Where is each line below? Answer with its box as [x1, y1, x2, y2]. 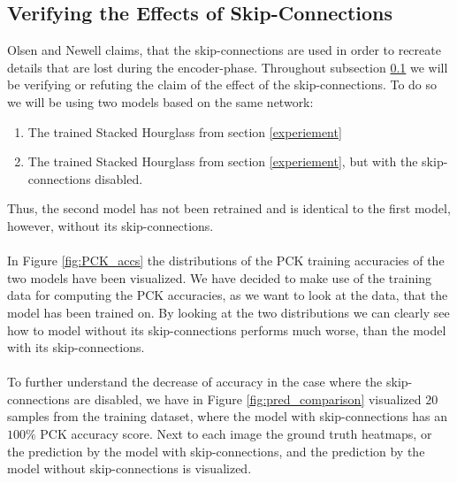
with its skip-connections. [7, 338, 145, 356]
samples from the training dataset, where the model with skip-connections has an [7, 407, 447, 425]
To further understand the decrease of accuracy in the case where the [7, 372, 383, 391]
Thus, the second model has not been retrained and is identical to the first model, [7, 199, 451, 218]
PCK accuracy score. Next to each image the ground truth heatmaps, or [40, 425, 432, 443]
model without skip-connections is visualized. [7, 459, 252, 478]
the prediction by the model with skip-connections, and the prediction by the [7, 441, 425, 460]
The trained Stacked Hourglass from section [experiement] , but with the [27, 152, 418, 171]
